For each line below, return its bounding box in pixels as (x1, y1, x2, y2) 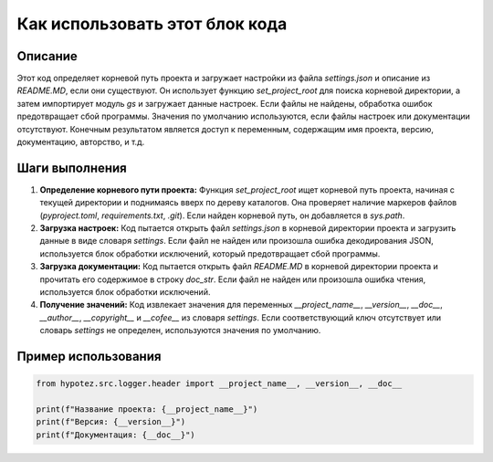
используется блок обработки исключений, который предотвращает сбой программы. (39, 247, 381, 259)
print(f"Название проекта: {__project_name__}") (36, 404, 258, 415)
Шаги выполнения (16, 160, 127, 175)
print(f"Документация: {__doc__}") (36, 429, 195, 440)
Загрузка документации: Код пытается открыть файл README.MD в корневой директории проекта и (39, 261, 438, 272)
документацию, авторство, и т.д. (16, 137, 145, 148)
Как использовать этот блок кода (16, 14, 288, 34)
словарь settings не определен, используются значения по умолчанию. (39, 325, 321, 336)
